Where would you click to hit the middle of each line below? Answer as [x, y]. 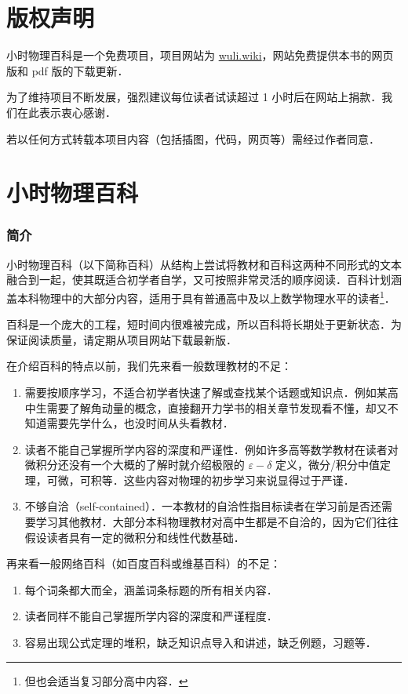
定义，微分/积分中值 [328, 465]
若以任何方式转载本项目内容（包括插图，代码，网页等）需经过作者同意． [193, 138]
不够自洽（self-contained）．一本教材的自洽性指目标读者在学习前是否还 [203, 506]
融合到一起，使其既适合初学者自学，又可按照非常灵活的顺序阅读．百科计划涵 [204, 280]
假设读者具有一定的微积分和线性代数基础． [135, 537]
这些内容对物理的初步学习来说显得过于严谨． [239, 480]
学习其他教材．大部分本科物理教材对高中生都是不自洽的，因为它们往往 [217, 522]
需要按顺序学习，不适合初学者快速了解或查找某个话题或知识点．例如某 [206, 392]
